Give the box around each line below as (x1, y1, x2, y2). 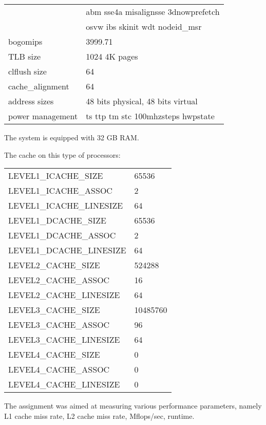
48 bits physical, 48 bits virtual (86, 95, 198, 107)
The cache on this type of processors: (4, 149, 121, 160)
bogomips (8, 35, 43, 47)
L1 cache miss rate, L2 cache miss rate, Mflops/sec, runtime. (4, 410, 195, 421)
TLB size (8, 50, 41, 62)
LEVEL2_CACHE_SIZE (8, 259, 100, 271)
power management (8, 110, 78, 122)
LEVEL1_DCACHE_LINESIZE (8, 244, 126, 256)
